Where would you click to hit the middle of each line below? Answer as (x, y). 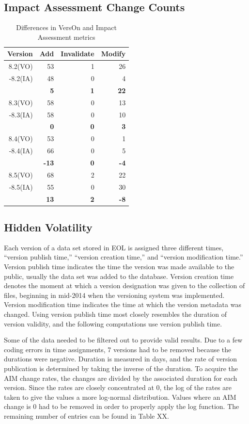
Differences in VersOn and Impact (66, 27)
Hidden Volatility (48, 227)
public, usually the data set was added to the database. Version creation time (119, 276)
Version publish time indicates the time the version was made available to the (119, 266)
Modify (113, 54)
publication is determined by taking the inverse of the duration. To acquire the (121, 368)
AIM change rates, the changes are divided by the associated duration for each (121, 378)
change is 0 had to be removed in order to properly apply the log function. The (122, 406)
